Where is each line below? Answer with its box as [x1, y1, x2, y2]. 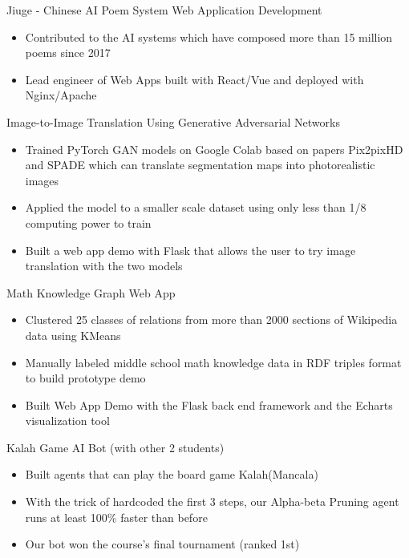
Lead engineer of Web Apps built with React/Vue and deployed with [25, 71, 364, 87]
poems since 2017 [25, 44, 111, 61]
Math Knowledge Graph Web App [6, 284, 176, 301]
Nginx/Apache [25, 87, 97, 103]
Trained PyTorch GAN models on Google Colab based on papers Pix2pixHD [25, 140, 403, 157]
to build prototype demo [25, 370, 146, 386]
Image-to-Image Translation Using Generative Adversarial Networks [6, 113, 340, 130]
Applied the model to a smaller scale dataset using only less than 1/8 [25, 199, 366, 216]
